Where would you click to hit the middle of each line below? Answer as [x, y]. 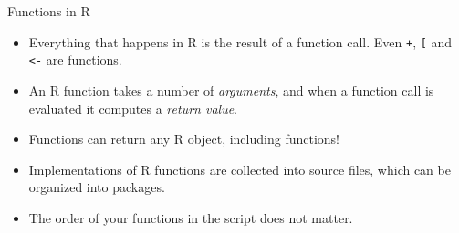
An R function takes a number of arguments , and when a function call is [231, 90]
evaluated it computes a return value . [133, 108]
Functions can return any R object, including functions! [184, 139]
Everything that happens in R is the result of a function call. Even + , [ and [240, 41]
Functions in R [49, 11]
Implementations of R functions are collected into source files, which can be [240, 169]
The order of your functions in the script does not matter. [191, 217]
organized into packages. [97, 187]
